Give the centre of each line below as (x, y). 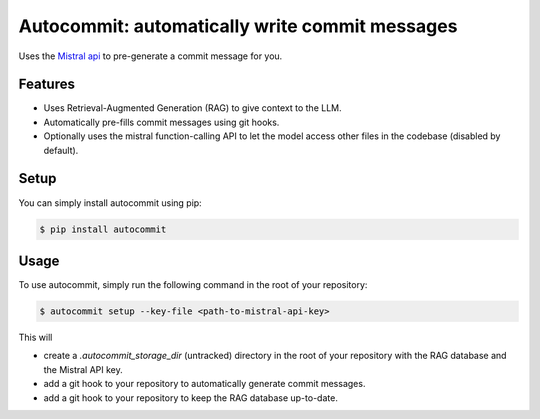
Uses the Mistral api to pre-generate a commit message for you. (150, 56)
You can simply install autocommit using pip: (110, 202)
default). (61, 150)
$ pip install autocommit (103, 229)
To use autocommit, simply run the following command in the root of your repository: (193, 285)
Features (46, 84)
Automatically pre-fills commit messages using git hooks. (161, 122)
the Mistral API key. (83, 369)
